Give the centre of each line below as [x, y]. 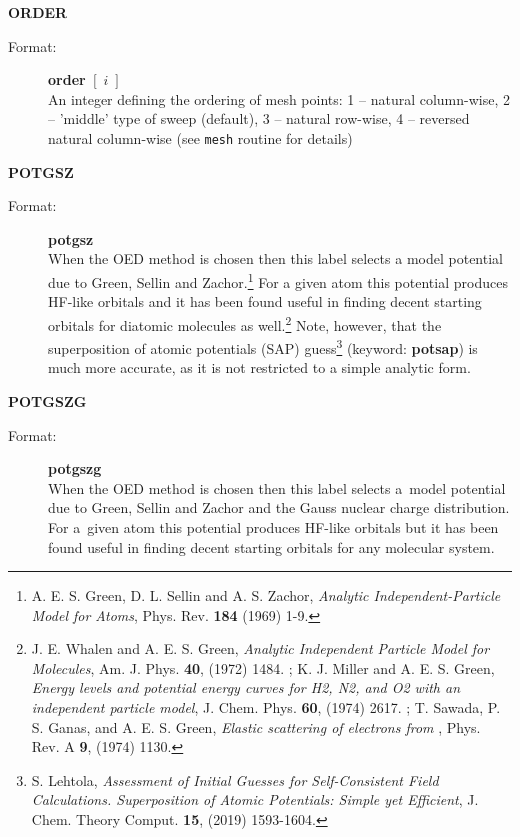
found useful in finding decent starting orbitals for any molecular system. [271, 546]
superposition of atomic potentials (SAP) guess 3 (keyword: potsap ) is [263, 346]
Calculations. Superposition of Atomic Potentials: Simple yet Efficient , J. [255, 799]
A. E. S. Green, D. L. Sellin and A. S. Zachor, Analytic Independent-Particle [266, 595]
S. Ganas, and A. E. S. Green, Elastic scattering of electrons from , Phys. [256, 726]
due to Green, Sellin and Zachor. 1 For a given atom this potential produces [278, 280]
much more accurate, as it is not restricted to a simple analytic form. [259, 367]
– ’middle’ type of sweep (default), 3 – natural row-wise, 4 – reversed [259, 118]
